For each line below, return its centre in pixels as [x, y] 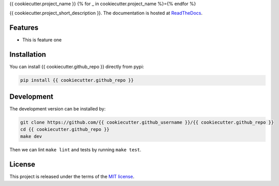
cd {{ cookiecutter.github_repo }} [65, 130]
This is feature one [42, 40]
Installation [28, 54]
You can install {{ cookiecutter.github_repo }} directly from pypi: [77, 67]
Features [24, 28]
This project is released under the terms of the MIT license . [72, 177]
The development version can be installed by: [58, 109]
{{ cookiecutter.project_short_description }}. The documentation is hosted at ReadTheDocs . [106, 13]
